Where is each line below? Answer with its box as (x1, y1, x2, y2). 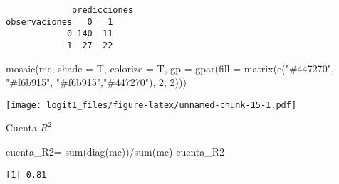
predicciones (72, 5, 133, 15)
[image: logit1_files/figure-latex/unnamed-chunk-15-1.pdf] (6, 99, 297, 110)
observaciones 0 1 (6, 16, 113, 27)
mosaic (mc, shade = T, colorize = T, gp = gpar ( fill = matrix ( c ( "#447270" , (6, 60, 334, 75)
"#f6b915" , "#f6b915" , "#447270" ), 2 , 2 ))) (6, 75, 187, 90)
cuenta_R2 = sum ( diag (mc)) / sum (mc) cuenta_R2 (6, 144, 225, 159)
